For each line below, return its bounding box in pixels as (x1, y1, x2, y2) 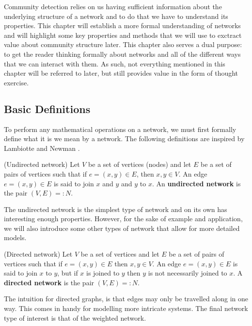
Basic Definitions (4, 101, 91, 116)
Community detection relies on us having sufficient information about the (4, 1, 222, 11)
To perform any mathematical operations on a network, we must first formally (4, 124, 236, 134)
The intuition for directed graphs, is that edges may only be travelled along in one (4, 293, 249, 304)
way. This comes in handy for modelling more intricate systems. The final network (4, 303, 248, 313)
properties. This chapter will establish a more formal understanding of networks (4, 20, 241, 31)
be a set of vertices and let (80, 249, 159, 259)
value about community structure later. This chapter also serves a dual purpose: (4, 39, 242, 49)
